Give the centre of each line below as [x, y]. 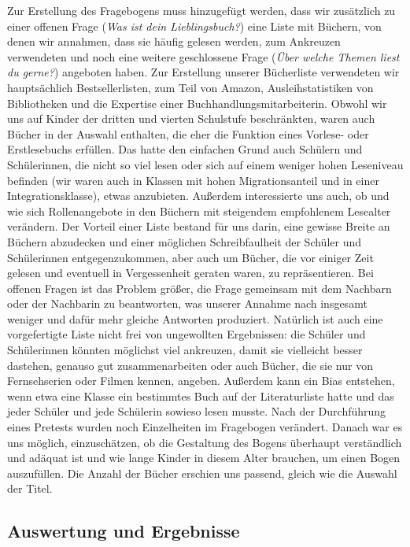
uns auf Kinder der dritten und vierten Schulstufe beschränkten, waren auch [191, 118]
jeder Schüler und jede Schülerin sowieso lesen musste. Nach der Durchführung [197, 411]
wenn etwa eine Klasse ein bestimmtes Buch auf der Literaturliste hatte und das [201, 395]
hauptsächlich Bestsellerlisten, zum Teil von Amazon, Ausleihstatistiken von [190, 87]
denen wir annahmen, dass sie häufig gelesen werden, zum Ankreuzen [174, 41]
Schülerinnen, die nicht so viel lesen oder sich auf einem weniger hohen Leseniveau [205, 164]
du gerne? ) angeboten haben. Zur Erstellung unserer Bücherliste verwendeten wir [203, 72]
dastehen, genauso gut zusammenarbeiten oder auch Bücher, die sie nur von [190, 365]
